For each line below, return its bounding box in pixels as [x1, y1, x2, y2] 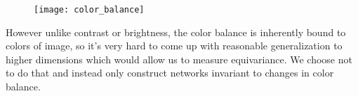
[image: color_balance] [34, 5, 145, 15]
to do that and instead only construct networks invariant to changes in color [6, 65, 334, 80]
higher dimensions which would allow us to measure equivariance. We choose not [6, 51, 352, 66]
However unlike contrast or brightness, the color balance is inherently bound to [6, 24, 346, 39]
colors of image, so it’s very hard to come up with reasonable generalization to [6, 38, 343, 53]
